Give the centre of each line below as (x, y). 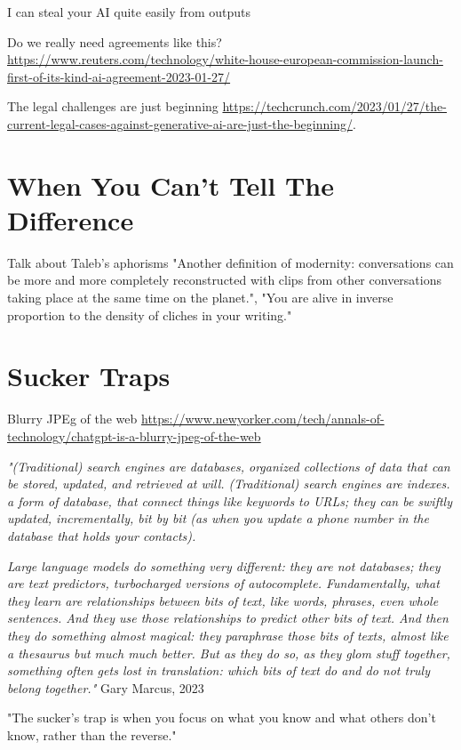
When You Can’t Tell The (171, 185)
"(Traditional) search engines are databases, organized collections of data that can (229, 466)
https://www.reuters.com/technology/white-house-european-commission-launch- (225, 59)
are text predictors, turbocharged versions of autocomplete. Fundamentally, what (223, 583)
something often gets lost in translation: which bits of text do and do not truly (219, 670)
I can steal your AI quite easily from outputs (129, 12)
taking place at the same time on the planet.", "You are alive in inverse (200, 298)
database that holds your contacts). (102, 535)
